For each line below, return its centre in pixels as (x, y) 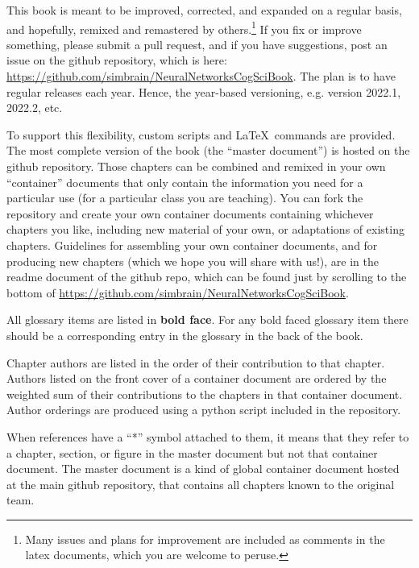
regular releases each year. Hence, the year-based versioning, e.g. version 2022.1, (204, 91)
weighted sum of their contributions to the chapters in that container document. (205, 394)
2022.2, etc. (35, 108)
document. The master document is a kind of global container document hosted (203, 468)
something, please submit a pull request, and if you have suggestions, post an (197, 44)
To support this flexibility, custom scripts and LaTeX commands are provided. (201, 134)
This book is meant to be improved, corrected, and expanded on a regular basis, (204, 10)
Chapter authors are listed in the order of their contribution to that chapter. (196, 362)
